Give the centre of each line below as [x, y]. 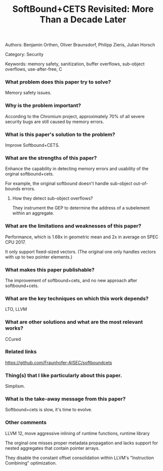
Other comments [26, 423]
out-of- [141, 183]
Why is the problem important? [43, 106]
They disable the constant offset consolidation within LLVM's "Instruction [80, 458]
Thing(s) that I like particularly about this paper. [64, 375]
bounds [13, 189]
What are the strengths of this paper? [51, 158]
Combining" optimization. [31, 463]
